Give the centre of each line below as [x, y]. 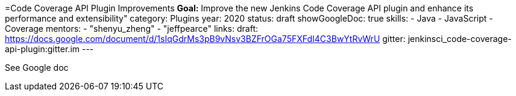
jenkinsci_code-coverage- [460, 39]
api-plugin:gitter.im [42, 49]
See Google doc [37, 67]
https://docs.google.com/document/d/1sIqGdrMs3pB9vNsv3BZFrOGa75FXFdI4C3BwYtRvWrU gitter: [205, 39]
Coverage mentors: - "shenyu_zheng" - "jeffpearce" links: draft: [131, 28]
